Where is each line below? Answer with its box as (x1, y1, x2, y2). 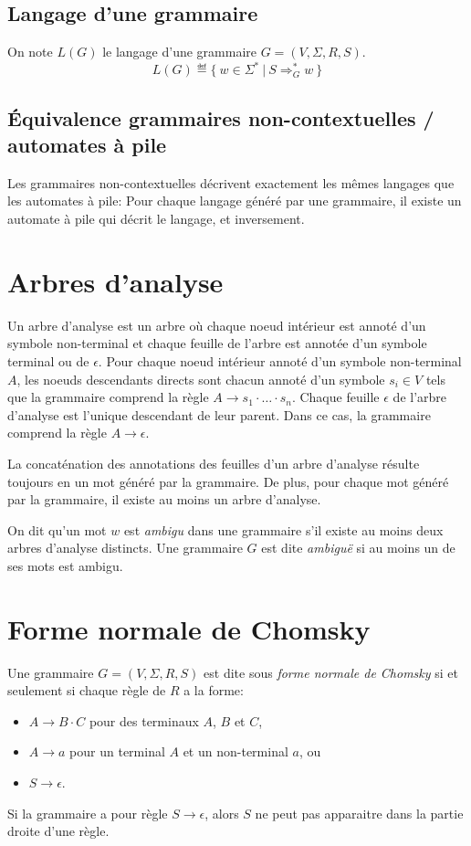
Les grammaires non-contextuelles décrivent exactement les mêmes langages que (7, 173, 455, 192)
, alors (204, 803, 239, 822)
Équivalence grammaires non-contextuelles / (7, 103, 434, 132)
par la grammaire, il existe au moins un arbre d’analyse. (7, 490, 321, 509)
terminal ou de (7, 351, 89, 370)
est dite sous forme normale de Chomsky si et (204, 662, 458, 682)
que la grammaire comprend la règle (7, 387, 209, 407)
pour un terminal (69, 742, 165, 761)
